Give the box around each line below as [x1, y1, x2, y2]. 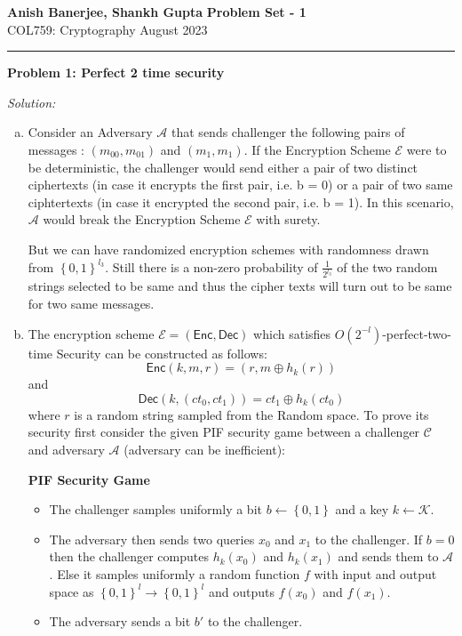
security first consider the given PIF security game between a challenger [28, 423, 420, 441]
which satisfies [253, 324, 331, 342]
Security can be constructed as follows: [56, 343, 267, 362]
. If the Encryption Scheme [243, 140, 391, 158]
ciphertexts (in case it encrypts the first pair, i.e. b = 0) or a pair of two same [28, 175, 453, 194]
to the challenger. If [315, 529, 423, 548]
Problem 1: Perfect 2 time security [7, 63, 225, 82]
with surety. [256, 210, 321, 229]
